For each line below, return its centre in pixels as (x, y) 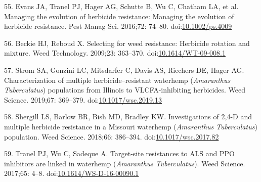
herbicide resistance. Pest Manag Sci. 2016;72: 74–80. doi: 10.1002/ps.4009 (118, 26)
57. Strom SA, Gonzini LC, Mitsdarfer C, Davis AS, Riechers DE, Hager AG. (124, 70)
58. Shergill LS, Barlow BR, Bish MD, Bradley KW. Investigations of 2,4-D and (128, 117)
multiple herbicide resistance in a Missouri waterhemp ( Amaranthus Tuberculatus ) (131, 126)
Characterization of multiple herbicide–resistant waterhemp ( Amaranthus (117, 80)
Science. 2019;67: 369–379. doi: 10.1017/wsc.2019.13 (83, 99)
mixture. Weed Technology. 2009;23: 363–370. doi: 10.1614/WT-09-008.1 (115, 53)
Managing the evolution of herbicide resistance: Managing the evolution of (119, 16)
